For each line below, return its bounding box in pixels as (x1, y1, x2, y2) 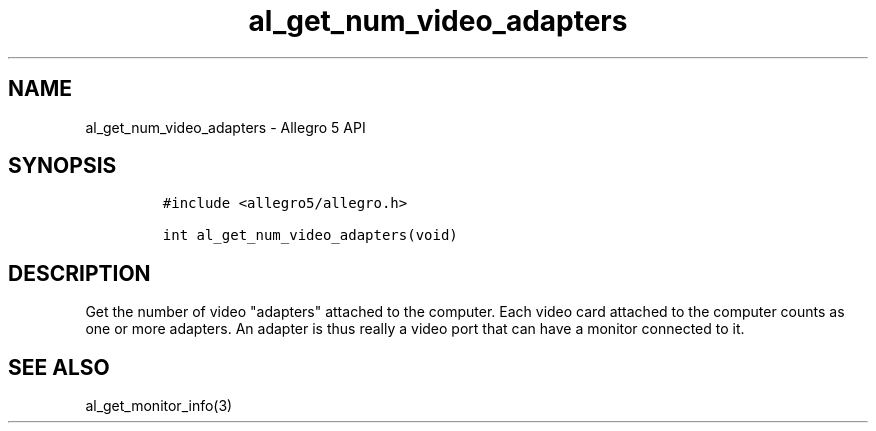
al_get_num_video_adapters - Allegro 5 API (85, 118, 366, 136)
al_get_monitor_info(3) (85, 397, 233, 415)
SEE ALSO (8, 354, 110, 380)
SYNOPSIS (8, 153, 117, 179)
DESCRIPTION (8, 260, 151, 286)
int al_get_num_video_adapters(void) (162, 227, 458, 244)
